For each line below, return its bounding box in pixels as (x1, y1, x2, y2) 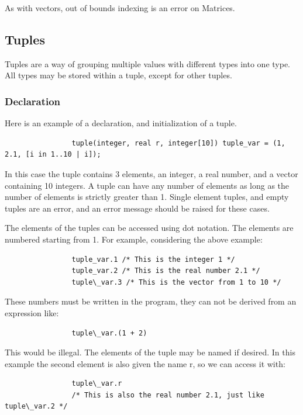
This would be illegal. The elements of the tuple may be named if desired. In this (5, 346, 295, 358)
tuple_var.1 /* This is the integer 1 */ (71, 255, 235, 264)
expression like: (5, 306, 59, 319)
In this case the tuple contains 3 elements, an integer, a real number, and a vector (5, 167, 298, 179)
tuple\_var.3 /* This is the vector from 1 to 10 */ (71, 278, 281, 286)
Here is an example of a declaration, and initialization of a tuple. (5, 117, 237, 129)
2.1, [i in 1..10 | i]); (5, 150, 101, 159)
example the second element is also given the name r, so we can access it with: (5, 357, 285, 369)
